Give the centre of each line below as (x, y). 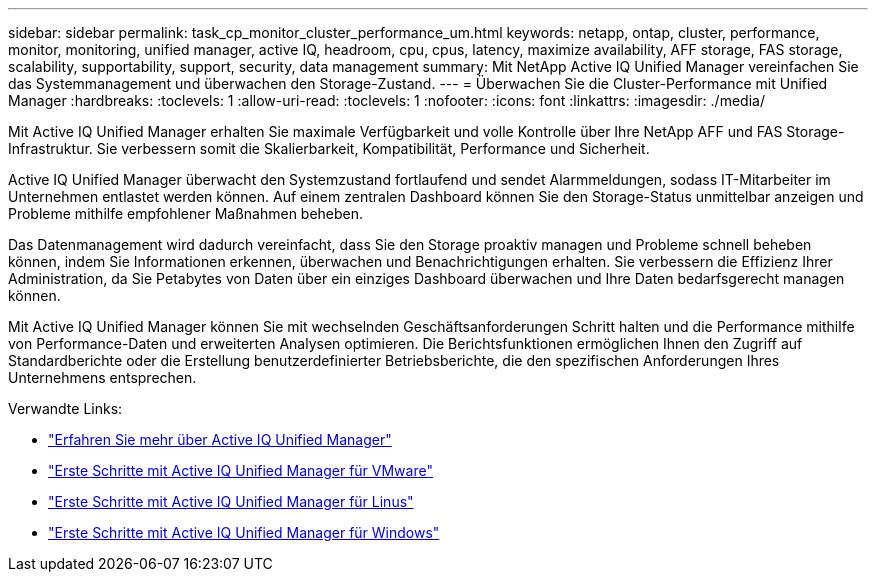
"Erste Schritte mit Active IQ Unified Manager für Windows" (244, 532)
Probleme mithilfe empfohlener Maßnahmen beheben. (186, 213)
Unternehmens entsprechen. (102, 377)
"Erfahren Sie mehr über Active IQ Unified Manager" (220, 439)
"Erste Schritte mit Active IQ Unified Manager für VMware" (240, 470)
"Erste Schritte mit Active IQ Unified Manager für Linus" (231, 501)
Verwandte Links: (65, 408)
